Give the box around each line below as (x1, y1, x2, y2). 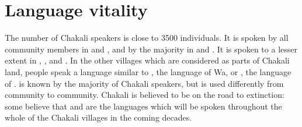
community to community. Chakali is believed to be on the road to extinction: (5, 89, 284, 101)
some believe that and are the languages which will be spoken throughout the (5, 100, 282, 112)
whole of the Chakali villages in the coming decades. (5, 111, 192, 124)
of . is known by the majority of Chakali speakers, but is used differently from (5, 77, 284, 89)
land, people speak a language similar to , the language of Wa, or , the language (5, 65, 291, 77)
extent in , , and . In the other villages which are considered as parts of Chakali (5, 54, 290, 66)
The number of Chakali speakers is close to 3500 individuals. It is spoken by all (5, 31, 289, 44)
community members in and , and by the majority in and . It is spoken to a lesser (5, 43, 297, 55)
